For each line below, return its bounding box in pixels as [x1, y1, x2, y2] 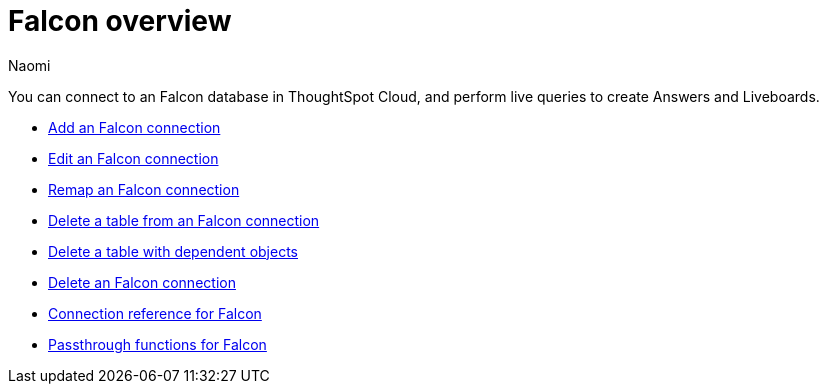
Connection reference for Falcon [48, 304, 262, 322]
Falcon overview [8, 4, 232, 38]
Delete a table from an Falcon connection [48, 211, 320, 229]
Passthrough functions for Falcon [48, 335, 267, 353]
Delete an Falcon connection [48, 273, 236, 291]
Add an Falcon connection [48, 118, 221, 136]
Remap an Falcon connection [48, 180, 240, 198]
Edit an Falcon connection [48, 149, 219, 167]
